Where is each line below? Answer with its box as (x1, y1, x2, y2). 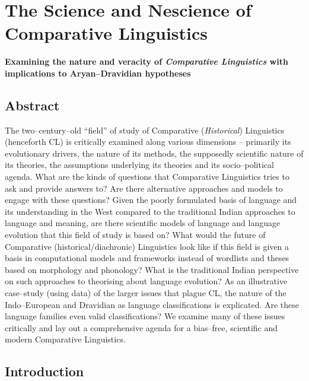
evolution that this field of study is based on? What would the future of (5, 228, 266, 241)
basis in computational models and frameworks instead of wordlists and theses (5, 252, 289, 264)
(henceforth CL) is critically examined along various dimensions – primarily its (5, 135, 291, 148)
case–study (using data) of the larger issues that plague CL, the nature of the (5, 287, 286, 299)
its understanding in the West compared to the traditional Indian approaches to (5, 205, 295, 217)
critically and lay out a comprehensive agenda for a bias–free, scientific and (5, 321, 278, 334)
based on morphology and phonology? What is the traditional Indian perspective (5, 263, 299, 275)
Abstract (5, 96, 60, 114)
